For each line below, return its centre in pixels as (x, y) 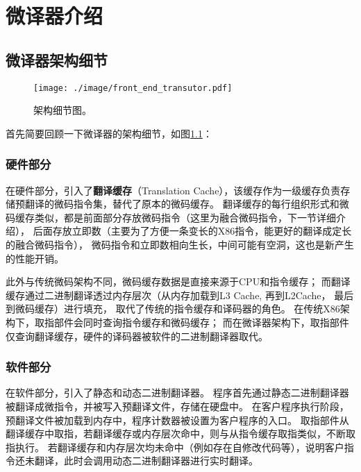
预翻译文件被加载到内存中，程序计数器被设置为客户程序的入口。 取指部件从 (177, 420)
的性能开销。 (35, 258)
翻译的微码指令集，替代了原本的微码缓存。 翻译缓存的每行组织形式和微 (187, 204)
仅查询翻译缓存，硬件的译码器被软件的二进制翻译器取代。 (137, 336)
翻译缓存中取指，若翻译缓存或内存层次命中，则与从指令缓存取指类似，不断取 (180, 433)
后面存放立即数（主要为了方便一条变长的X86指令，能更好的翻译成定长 (192, 231)
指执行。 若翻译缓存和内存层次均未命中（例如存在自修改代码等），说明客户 (175, 447)
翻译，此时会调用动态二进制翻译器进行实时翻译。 (146, 461)
